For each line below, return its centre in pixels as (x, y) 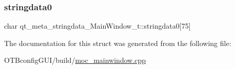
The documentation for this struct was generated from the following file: (118, 43)
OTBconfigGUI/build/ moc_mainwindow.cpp (75, 60)
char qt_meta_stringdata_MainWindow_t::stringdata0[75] (97, 26)
